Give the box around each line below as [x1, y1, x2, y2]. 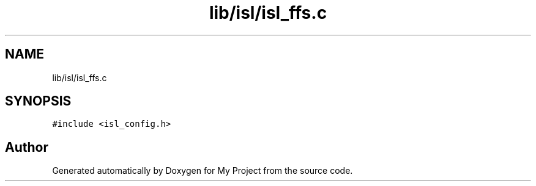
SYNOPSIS [5, 93, 72, 109]
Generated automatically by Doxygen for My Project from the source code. [52, 165, 353, 176]
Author [5, 139, 48, 155]
